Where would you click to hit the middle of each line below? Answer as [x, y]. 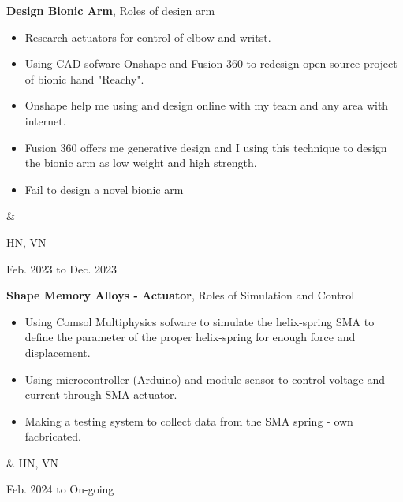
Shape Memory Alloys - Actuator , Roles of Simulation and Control [181, 295]
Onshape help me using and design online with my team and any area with [207, 105]
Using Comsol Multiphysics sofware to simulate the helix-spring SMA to [200, 321]
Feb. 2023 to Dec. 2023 [62, 268]
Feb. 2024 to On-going [60, 489]
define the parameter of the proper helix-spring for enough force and [190, 337]
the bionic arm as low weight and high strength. [141, 163]
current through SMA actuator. [101, 394]
